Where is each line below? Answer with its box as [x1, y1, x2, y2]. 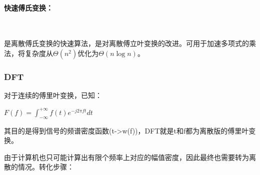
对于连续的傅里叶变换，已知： [4, 90, 102, 100]
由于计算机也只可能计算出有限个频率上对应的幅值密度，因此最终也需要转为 [4, 151, 249, 162]
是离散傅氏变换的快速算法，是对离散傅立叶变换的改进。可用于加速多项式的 [4, 38, 249, 48]
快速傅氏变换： [4, 2, 53, 12]
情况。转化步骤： [17, 161, 74, 172]
